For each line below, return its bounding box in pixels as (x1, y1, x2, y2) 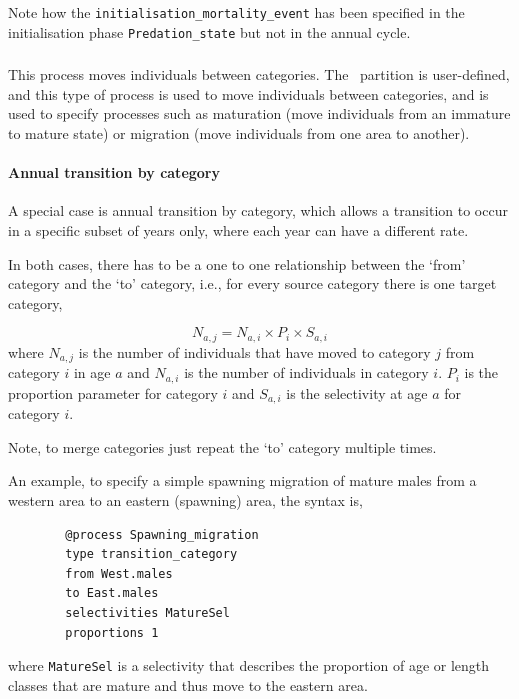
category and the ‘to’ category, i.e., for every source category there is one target (8, 273, 497, 294)
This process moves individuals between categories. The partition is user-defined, (8, 64, 510, 85)
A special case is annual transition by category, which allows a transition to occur (8, 200, 508, 221)
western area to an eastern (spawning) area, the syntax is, (8, 489, 363, 510)
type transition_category (65, 547, 238, 562)
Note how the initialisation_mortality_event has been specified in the (8, 2, 465, 22)
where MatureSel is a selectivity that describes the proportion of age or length (8, 655, 490, 676)
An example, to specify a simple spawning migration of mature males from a (8, 470, 477, 491)
